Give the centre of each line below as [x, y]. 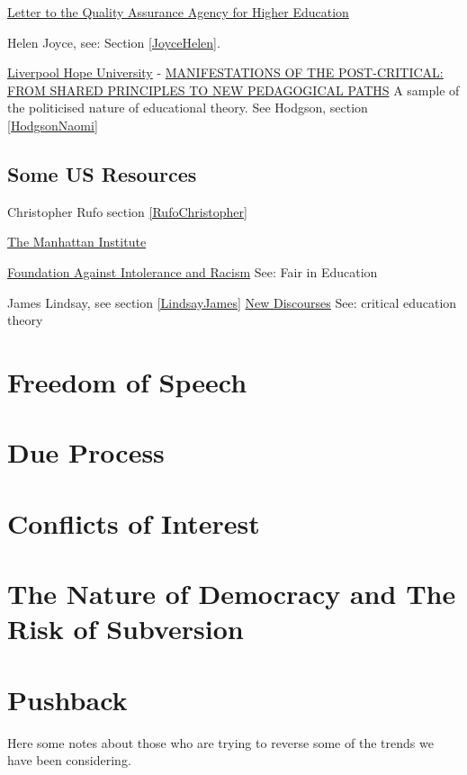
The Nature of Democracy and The [232, 594]
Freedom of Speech [127, 381]
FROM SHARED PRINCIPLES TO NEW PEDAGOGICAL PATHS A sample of [233, 90]
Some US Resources [102, 173]
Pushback [67, 699]
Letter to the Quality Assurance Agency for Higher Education [178, 12]
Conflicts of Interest [134, 523]
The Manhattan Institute [77, 242]
